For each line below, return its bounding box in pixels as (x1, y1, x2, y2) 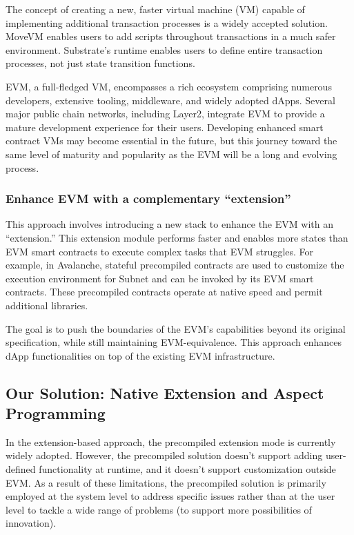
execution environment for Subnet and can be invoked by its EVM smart (6, 271, 314, 285)
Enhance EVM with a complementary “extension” (6, 190, 291, 207)
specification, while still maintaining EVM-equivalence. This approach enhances (6, 335, 342, 349)
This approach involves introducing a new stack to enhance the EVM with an (6, 217, 333, 231)
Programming (6, 402, 106, 424)
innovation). (6, 516, 57, 530)
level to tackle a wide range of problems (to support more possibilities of (6, 502, 312, 516)
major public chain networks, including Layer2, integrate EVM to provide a (6, 106, 325, 121)
